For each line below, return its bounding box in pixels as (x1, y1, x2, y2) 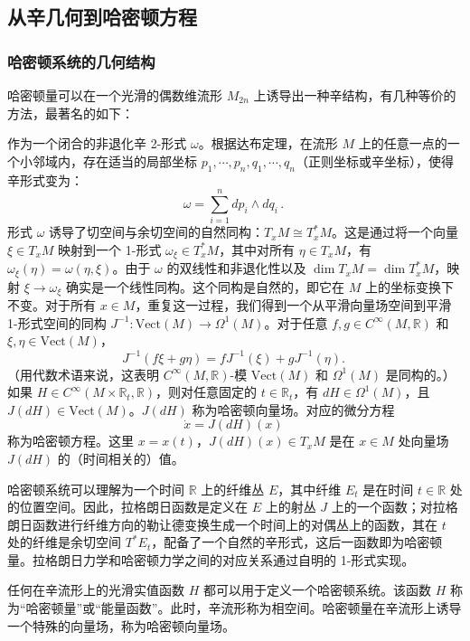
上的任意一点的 (358, 134, 447, 153)
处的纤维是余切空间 (7, 533, 121, 551)
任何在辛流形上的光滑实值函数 (7, 580, 184, 599)
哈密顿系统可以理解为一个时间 (7, 479, 184, 498)
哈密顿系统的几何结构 (7, 50, 155, 72)
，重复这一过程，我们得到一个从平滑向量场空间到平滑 (135, 296, 452, 315)
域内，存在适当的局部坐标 (44, 151, 197, 170)
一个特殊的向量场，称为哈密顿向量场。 (7, 616, 235, 635)
